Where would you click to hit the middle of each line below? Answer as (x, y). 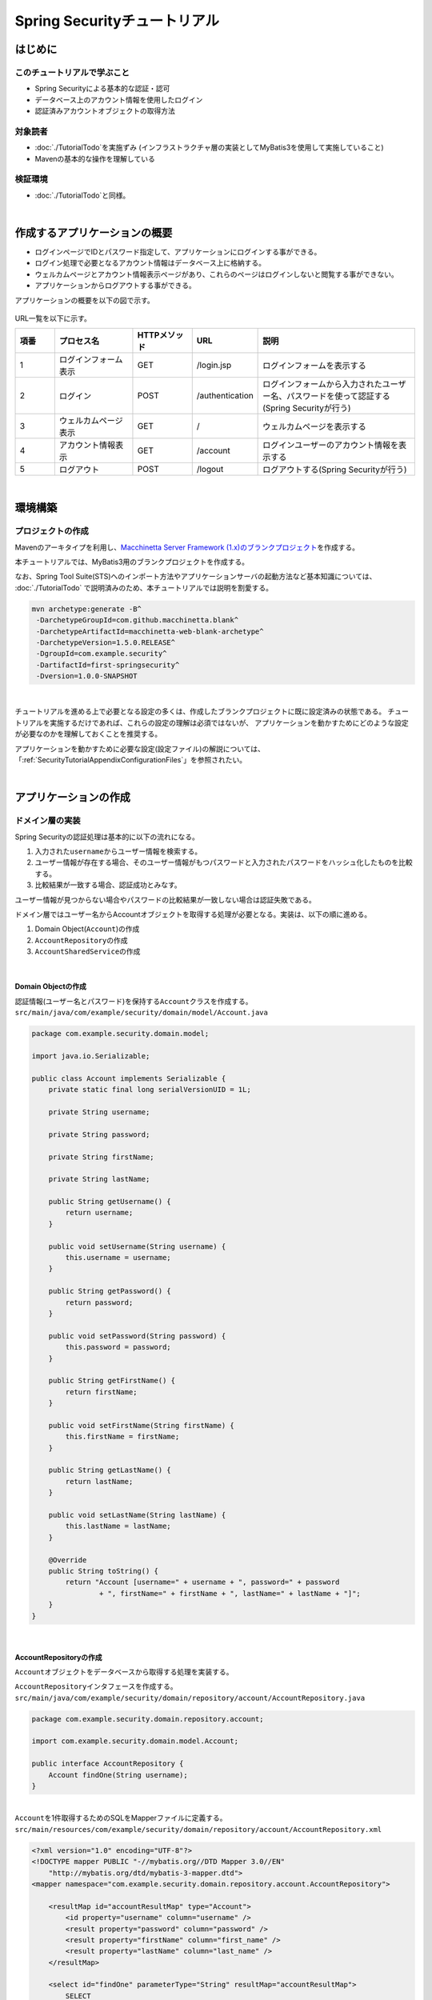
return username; (99, 1213)
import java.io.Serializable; (91, 1056)
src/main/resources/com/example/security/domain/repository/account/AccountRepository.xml (198, 1829)
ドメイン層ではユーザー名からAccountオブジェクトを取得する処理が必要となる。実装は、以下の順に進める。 (193, 914)
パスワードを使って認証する (339, 396)
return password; (99, 1302)
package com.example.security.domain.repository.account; (148, 1719)
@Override (68, 1560)
